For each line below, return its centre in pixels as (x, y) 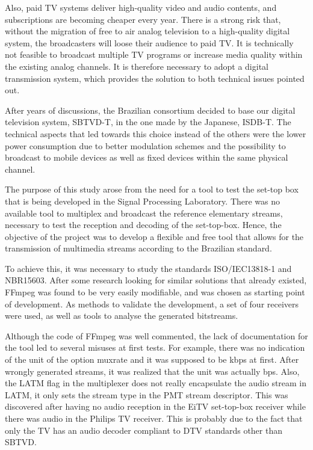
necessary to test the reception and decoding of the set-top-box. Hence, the (143, 225)
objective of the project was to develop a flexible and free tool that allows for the (154, 236)
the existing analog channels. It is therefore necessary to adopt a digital (137, 66)
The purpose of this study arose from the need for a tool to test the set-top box (152, 189)
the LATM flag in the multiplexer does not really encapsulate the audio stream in (156, 383)
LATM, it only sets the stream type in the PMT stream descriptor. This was (147, 394)
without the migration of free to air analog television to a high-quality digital (147, 31)
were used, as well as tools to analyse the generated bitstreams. (122, 316)
